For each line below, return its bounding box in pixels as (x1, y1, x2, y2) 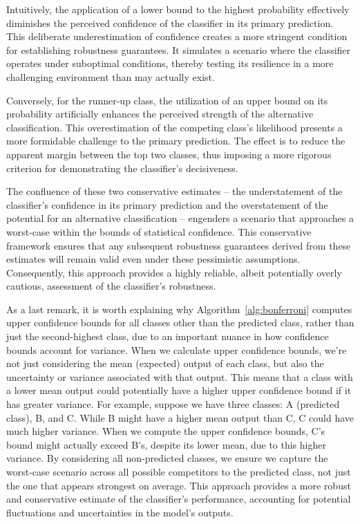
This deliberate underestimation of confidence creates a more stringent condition (6, 29, 348, 44)
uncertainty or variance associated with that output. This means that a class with (6, 369, 353, 384)
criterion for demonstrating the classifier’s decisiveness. (6, 160, 238, 175)
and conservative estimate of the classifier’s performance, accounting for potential (6, 492, 351, 506)
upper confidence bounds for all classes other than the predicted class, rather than (6, 315, 354, 330)
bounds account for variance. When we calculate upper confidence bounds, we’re (6, 342, 347, 357)
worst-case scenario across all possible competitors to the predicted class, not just (6, 465, 351, 478)
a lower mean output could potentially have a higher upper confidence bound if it (6, 383, 352, 397)
